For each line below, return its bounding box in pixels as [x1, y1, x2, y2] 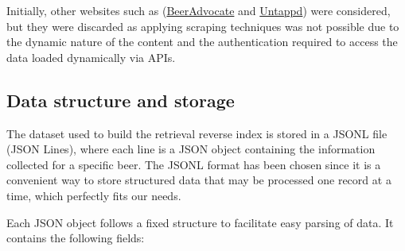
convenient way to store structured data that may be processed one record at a [6, 172, 391, 188]
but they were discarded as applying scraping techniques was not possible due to [6, 17, 399, 34]
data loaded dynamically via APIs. [6, 48, 176, 65]
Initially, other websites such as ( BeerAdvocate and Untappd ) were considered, [6, 2, 391, 18]
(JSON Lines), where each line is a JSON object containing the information [6, 141, 376, 157]
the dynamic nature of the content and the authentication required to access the [6, 33, 398, 50]
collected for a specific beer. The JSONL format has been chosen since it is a [6, 156, 381, 172]
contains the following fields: [6, 230, 145, 246]
